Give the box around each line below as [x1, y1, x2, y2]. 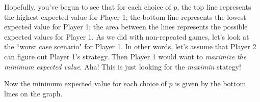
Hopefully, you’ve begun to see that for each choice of [4, 2, 171, 12]
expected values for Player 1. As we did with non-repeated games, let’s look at [4, 31, 249, 42]
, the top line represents [177, 2, 251, 12]
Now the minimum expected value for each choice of [4, 78, 167, 89]
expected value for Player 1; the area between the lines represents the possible [4, 21, 248, 32]
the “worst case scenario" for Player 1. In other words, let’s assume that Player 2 [4, 41, 256, 52]
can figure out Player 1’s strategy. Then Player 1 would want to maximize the [4, 51, 247, 61]
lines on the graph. [4, 88, 63, 98]
